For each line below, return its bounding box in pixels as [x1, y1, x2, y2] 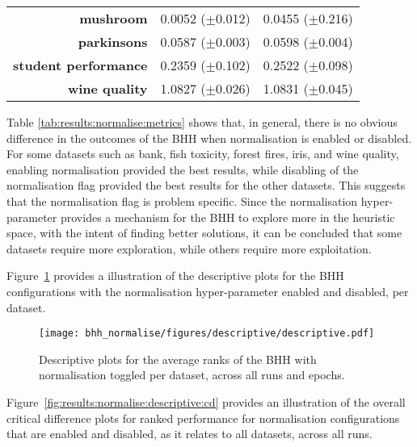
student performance [13, 56, 148, 74]
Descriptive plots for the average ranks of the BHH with [39, 350, 317, 367]
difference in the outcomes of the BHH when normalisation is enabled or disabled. [6, 129, 412, 146]
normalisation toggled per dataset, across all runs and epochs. [39, 366, 345, 383]
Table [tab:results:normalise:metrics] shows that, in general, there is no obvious [6, 114, 398, 130]
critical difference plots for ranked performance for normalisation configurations [6, 409, 400, 426]
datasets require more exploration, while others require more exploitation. [6, 240, 372, 257]
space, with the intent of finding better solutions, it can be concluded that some [6, 224, 402, 241]
